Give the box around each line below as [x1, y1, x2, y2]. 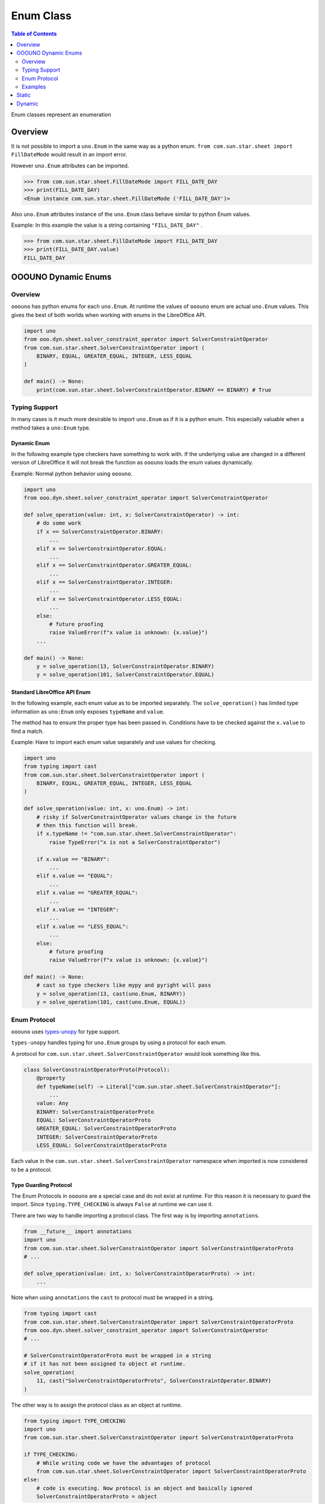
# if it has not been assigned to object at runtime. [23, 1360, 186, 1367]
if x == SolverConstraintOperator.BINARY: [36, 528, 164, 535]
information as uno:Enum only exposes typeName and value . [11, 707, 165, 715]
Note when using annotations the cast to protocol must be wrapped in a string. [11, 1294, 214, 1301]
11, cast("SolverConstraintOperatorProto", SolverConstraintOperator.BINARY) [36, 1378, 272, 1384]
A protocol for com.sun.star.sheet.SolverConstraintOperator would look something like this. [11, 1050, 261, 1057]
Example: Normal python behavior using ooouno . [11, 470, 133, 477]
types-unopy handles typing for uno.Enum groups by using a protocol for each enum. [11, 1039, 227, 1046]
